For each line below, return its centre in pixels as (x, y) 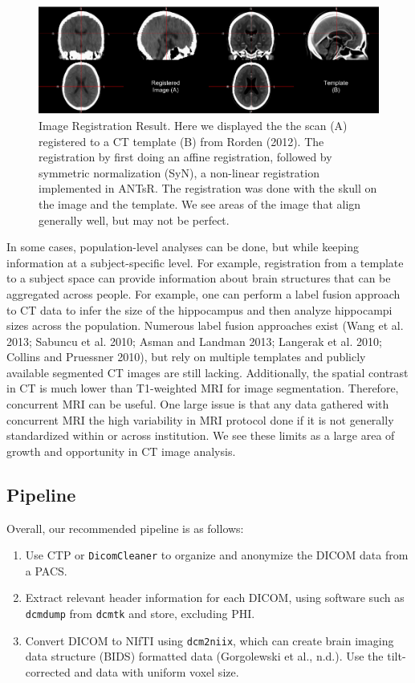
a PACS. (46, 570)
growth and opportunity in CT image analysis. (121, 451)
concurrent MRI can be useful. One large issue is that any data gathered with (198, 404)
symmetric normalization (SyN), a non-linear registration (179, 172)
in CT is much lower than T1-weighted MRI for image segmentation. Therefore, (203, 388)
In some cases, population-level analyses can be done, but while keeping (183, 247)
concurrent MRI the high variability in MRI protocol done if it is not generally (200, 419)
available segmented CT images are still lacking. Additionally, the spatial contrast (207, 372)
